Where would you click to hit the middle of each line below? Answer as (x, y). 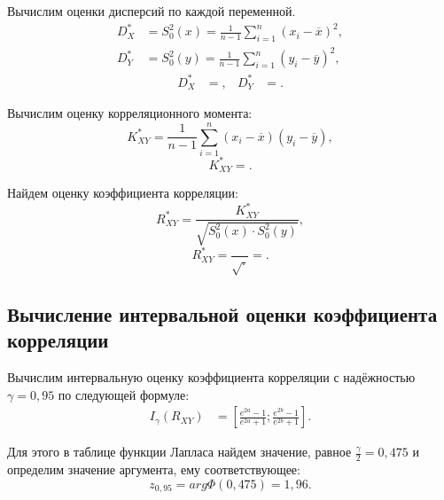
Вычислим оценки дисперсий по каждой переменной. (152, 11)
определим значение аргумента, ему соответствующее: (154, 469)
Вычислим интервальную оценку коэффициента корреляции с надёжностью (211, 377)
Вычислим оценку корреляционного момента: (130, 113)
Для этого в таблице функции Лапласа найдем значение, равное (179, 452)
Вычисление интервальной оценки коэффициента (222, 313)
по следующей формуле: (124, 394)
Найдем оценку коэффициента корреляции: (123, 193)
